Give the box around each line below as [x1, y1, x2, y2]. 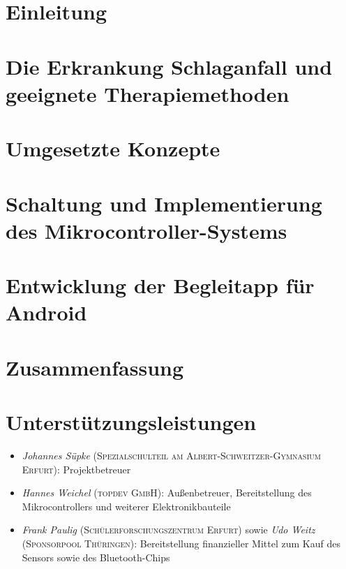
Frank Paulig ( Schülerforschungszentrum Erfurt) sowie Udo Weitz [22, 522, 315, 537]
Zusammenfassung [6, 353, 184, 381]
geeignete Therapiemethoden [6, 79, 289, 108]
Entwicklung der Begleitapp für [6, 271, 315, 300]
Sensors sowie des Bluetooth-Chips [22, 549, 170, 564]
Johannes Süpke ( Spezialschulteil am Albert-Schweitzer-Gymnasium [22, 448, 321, 462]
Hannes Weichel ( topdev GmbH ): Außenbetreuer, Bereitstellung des [22, 485, 312, 500]
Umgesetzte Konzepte [6, 134, 220, 163]
